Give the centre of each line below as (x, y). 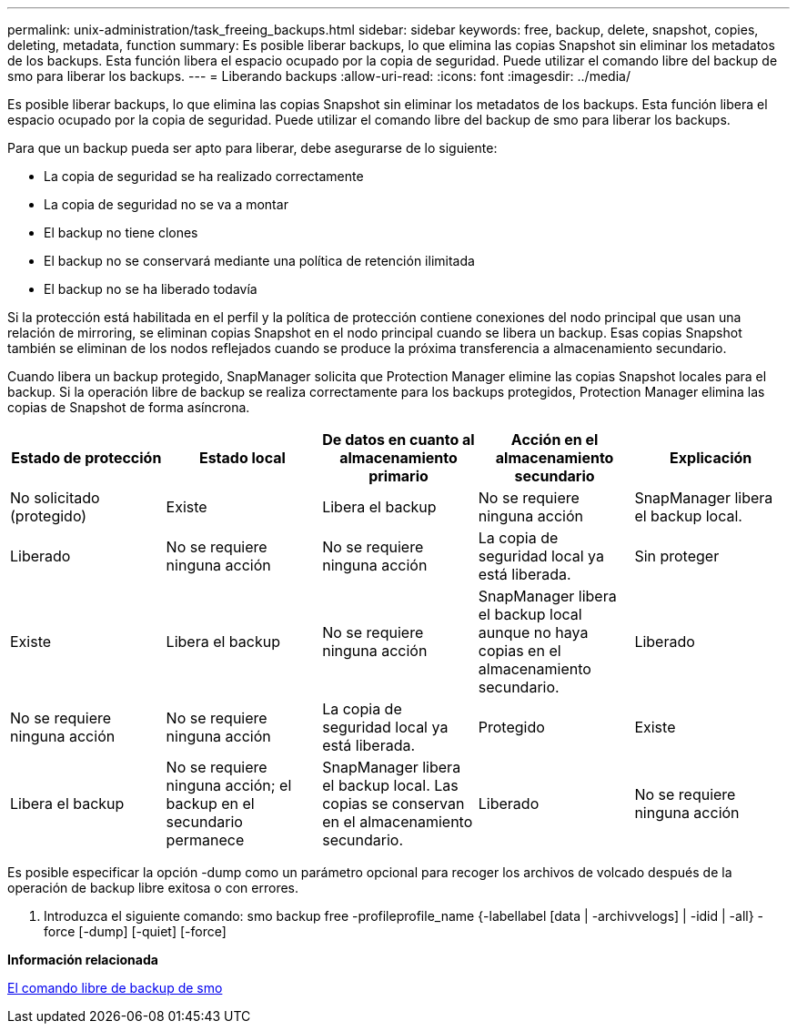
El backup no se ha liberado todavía (151, 289)
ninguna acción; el (229, 785)
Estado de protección (86, 458)
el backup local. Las (390, 785)
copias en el (520, 651)
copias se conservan (393, 804)
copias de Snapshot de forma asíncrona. (129, 407)
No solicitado (55, 498)
